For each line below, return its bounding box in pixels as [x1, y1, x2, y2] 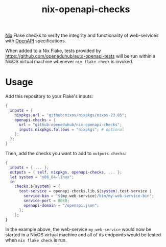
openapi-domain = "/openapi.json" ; [23, 203, 100, 208]
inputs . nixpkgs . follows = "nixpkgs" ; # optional [18, 127, 125, 132]
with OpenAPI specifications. [5, 38, 66, 44]
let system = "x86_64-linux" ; [10, 175, 74, 180]
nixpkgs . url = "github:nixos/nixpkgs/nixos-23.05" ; [14, 112, 127, 118]
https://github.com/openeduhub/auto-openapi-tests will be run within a [5, 53, 156, 59]
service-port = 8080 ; [23, 198, 70, 203]
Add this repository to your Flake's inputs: [5, 93, 93, 100]
